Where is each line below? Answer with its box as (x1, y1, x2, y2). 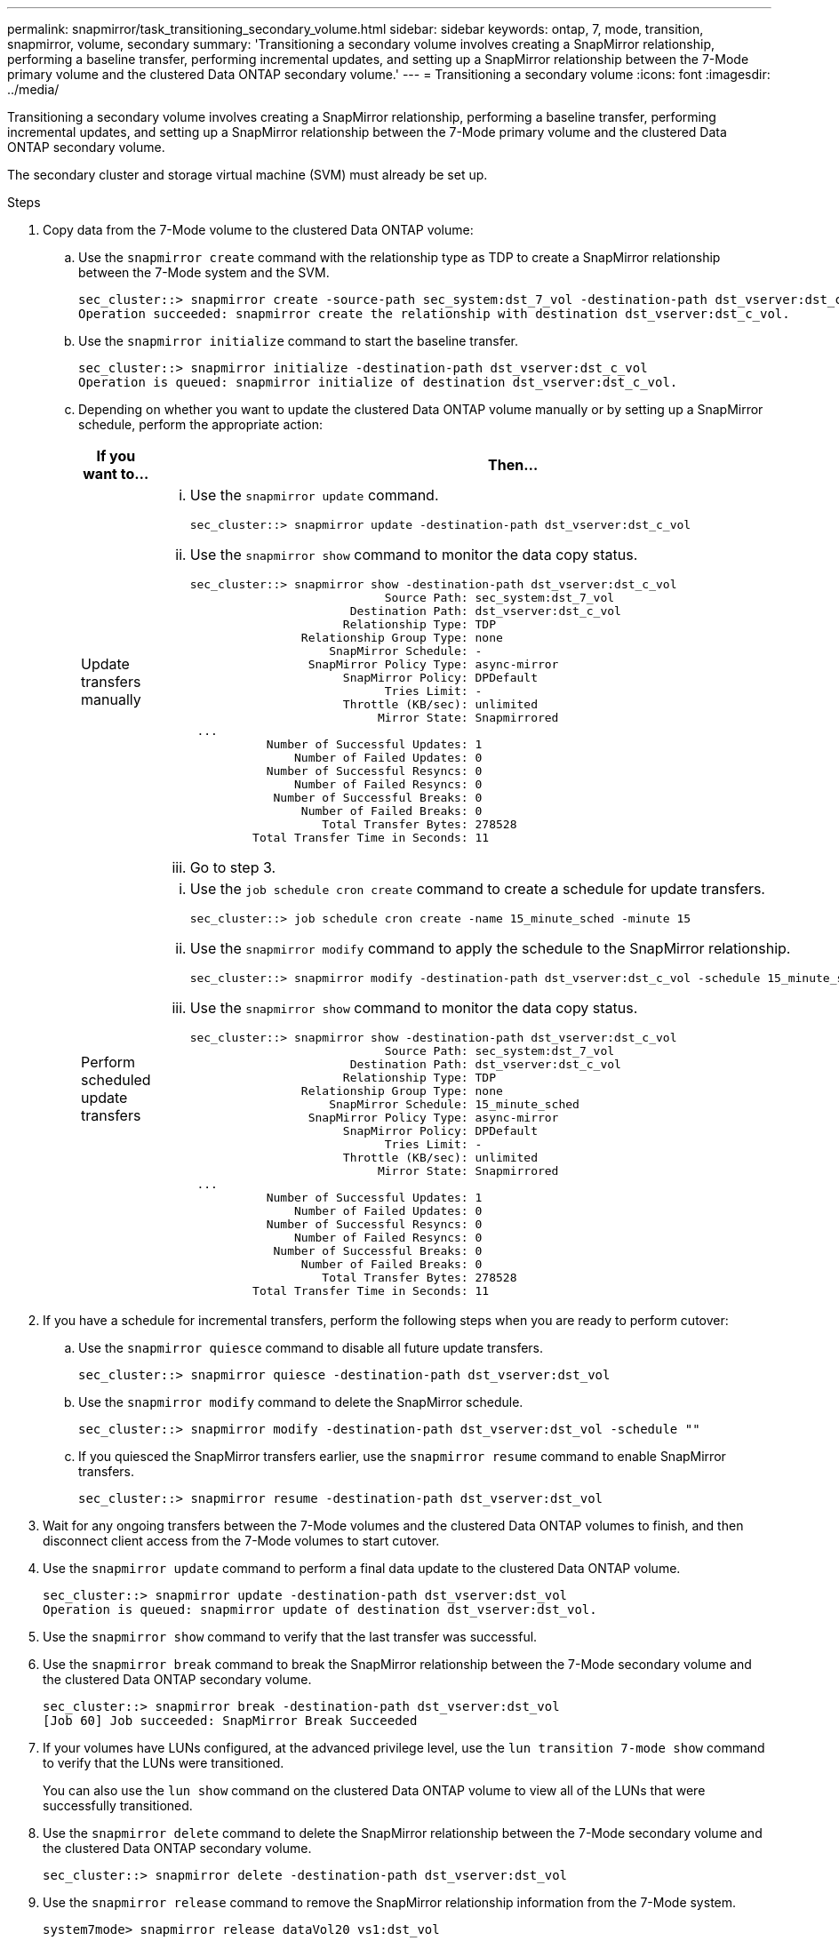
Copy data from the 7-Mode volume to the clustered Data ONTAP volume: (43, 222, 474, 237)
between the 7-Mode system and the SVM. (78, 265, 330, 280)
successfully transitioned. (43, 1798, 193, 1813)
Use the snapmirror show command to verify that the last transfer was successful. (43, 1629, 538, 1644)
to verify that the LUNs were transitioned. (43, 1755, 284, 1770)
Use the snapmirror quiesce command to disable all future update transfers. (78, 1340, 544, 1355)
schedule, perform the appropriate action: (78, 417, 323, 432)
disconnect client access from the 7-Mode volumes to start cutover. (43, 1533, 440, 1548)
